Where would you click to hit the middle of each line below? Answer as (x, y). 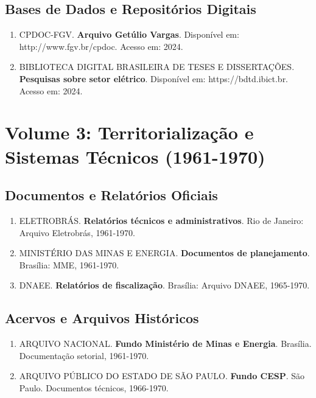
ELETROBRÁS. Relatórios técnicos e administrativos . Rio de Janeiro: (161, 220)
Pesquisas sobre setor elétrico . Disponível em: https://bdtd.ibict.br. (154, 78)
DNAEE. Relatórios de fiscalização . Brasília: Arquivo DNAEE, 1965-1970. (164, 285)
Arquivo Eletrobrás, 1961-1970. (77, 232)
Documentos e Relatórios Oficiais (111, 195)
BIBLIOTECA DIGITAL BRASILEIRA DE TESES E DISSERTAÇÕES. (157, 67)
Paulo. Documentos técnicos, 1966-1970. (94, 387)
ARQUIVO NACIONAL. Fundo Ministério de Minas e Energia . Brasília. (165, 344)
